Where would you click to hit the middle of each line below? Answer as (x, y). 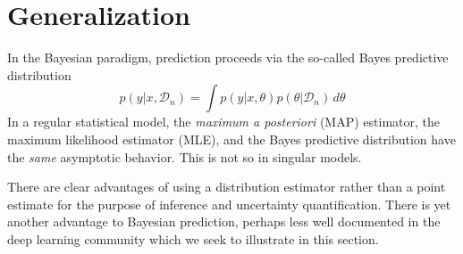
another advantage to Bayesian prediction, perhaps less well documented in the (224, 221)
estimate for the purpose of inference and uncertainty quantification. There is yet (229, 204)
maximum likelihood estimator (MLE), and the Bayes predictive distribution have (231, 139)
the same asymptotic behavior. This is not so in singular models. (185, 156)
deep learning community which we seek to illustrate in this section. (193, 238)
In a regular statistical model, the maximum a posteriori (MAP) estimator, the (223, 122)
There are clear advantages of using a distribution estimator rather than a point (227, 187)
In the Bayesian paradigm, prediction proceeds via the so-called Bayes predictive (228, 57)
